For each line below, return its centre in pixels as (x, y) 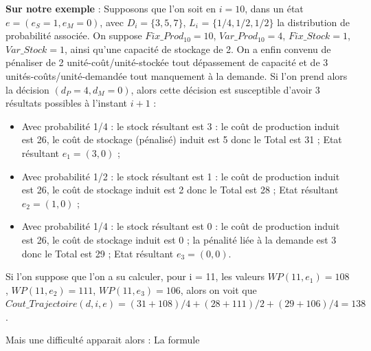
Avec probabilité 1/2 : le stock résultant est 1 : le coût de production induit (181, 176)
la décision (27, 89)
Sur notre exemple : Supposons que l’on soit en (111, 8)
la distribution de (314, 22)
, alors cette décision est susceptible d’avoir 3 (225, 89)
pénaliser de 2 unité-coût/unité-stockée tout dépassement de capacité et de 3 (167, 62)
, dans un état (274, 8)
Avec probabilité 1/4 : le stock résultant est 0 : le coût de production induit (181, 226)
